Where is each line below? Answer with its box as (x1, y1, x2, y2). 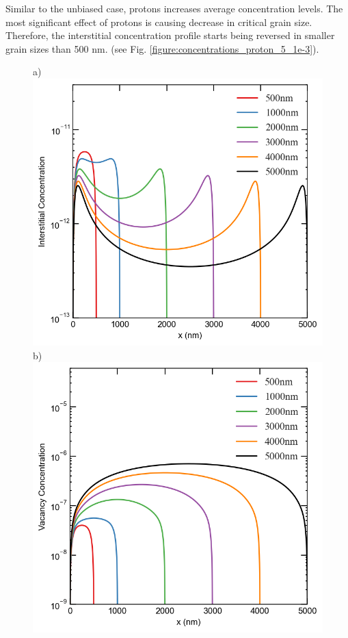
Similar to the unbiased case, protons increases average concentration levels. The (5, 1, 343, 15)
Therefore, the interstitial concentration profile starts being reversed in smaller (5, 28, 335, 42)
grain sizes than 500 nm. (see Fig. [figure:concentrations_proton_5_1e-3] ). (5, 41, 319, 55)
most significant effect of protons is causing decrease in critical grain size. (5, 14, 312, 29)
